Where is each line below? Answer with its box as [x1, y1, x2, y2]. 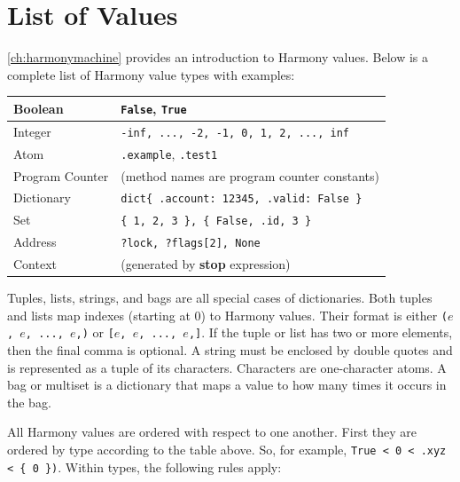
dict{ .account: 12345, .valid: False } [121, 193, 363, 206]
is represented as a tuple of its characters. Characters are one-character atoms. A [7, 358, 447, 376]
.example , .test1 [121, 144, 218, 162]
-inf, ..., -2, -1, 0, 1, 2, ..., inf [121, 126, 349, 139]
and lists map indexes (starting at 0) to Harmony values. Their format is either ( [7, 305, 448, 324]
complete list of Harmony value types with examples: [7, 65, 295, 83]
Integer [13, 122, 51, 140]
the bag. [7, 392, 51, 411]
